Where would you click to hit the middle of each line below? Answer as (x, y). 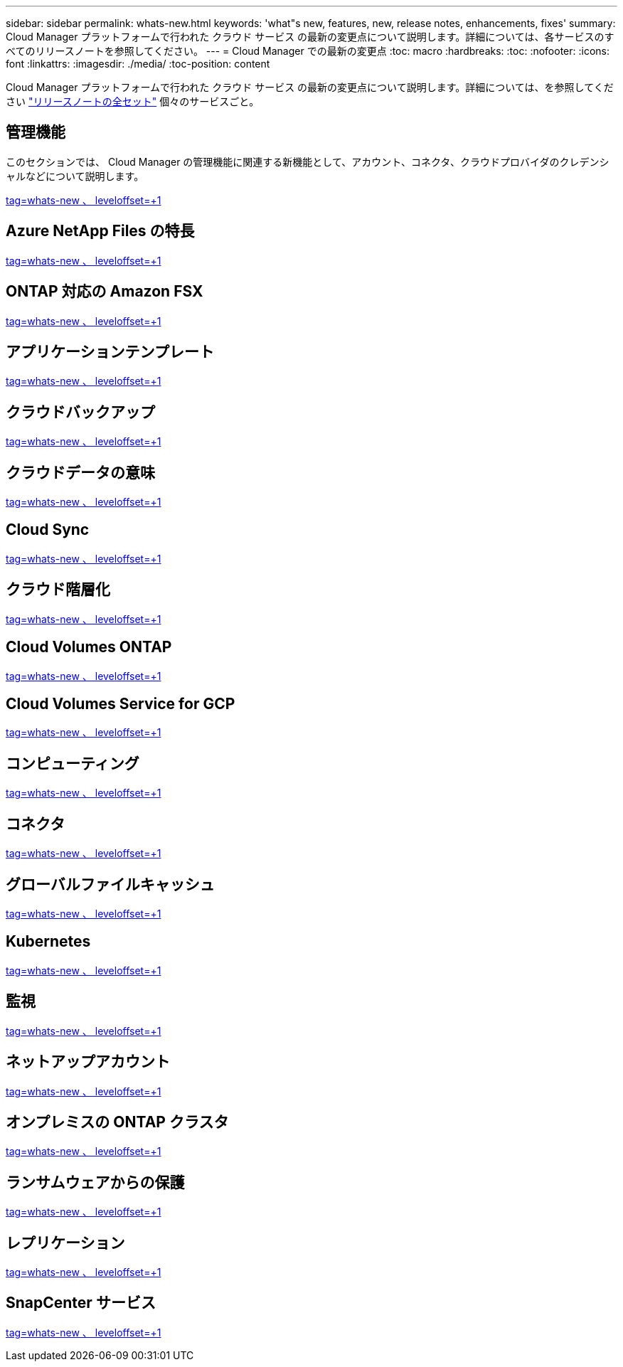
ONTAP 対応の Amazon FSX (105, 292)
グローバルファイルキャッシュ (110, 884)
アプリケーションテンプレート (110, 351)
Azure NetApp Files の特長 (100, 231)
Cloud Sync (48, 530)
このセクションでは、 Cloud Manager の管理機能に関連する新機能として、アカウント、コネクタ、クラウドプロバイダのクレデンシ (308, 161)
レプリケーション (65, 1243)
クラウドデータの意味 (80, 472)
